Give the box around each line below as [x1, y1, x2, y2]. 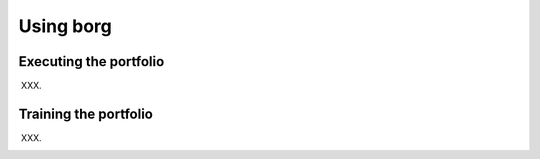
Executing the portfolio [18, 53, 165, 70]
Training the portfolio [18, 105, 154, 122]
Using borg [18, 15, 112, 37]
